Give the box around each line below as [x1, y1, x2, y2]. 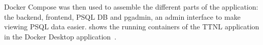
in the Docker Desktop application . [4, 31, 117, 41]
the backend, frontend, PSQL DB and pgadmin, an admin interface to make [4, 11, 241, 22]
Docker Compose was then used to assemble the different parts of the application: [4, 2, 258, 12]
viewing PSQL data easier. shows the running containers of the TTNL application [4, 21, 259, 32]
